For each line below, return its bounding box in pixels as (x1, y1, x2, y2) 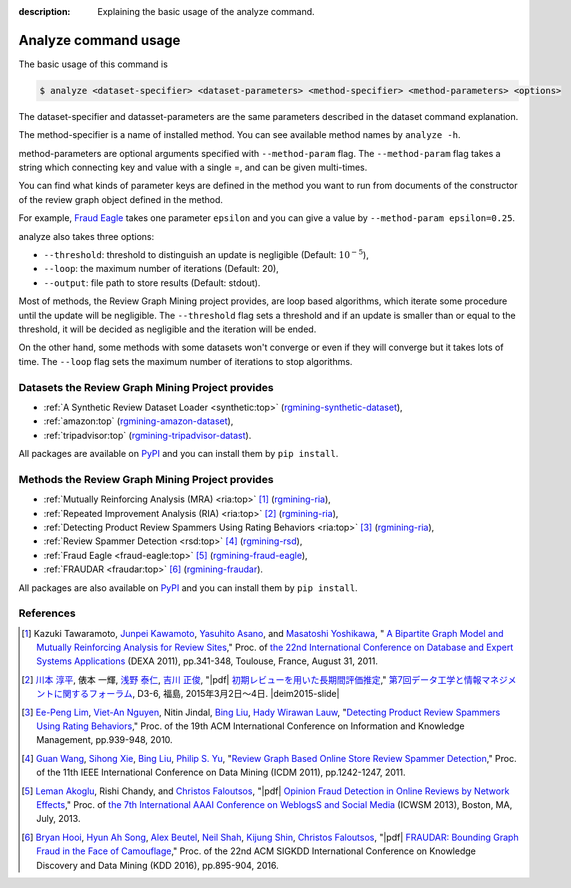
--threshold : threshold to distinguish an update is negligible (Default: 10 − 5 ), (43, 248, 369, 260)
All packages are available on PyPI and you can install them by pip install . (18, 448, 339, 460)
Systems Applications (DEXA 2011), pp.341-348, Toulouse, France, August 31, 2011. (36, 655, 379, 667)
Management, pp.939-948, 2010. (36, 734, 174, 746)
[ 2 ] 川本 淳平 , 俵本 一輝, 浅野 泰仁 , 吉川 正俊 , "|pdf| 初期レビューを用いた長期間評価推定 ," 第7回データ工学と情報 (21, 673, 482, 685)
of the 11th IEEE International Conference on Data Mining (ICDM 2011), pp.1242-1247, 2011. (36, 766, 406, 779)
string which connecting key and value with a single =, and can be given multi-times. (18, 161, 368, 174)
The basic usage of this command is (18, 58, 169, 70)
